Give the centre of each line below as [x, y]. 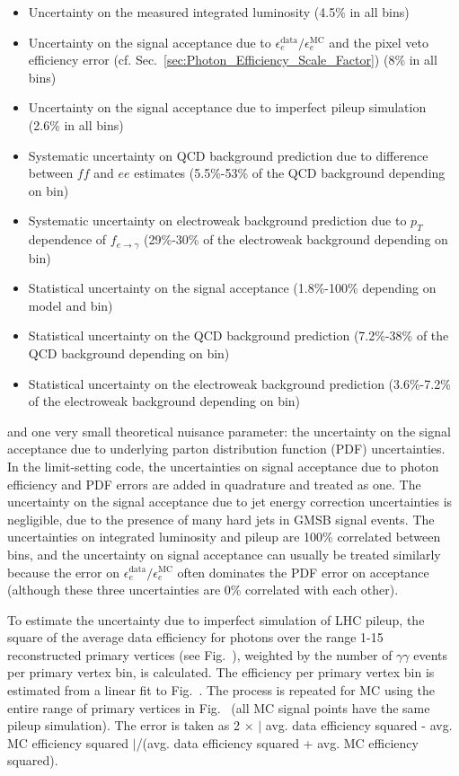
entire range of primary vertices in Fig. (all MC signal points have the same [219, 707]
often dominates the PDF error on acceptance [303, 572]
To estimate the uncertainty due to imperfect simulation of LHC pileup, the [216, 619]
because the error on [64, 572]
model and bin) [71, 305]
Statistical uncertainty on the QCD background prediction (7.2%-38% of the [238, 335]
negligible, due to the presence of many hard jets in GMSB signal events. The [221, 519]
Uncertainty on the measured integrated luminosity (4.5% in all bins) [219, 12]
